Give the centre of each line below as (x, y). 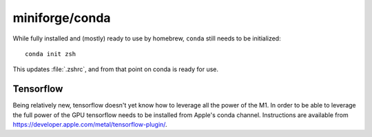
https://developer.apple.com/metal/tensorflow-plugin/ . (90, 125)
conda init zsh (51, 54)
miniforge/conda (62, 18)
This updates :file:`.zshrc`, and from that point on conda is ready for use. (115, 69)
